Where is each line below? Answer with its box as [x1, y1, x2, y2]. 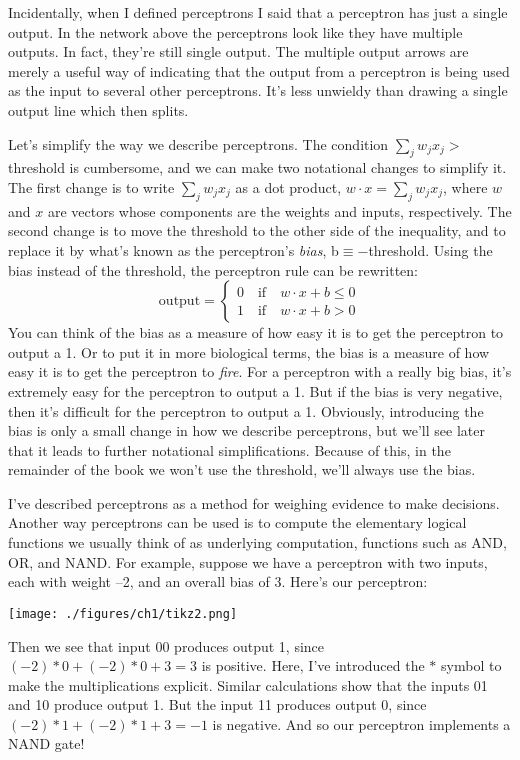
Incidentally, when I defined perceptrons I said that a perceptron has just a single [8, 2, 508, 22]
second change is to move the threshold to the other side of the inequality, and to [8, 220, 506, 241]
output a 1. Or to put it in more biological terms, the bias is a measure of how [8, 341, 490, 362]
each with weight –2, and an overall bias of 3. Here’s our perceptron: [8, 571, 428, 592]
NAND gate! [8, 733, 85, 754]
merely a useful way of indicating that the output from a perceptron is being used [8, 60, 510, 81]
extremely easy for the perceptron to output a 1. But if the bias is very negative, [8, 380, 503, 401]
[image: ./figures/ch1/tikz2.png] [8, 606, 238, 621]
